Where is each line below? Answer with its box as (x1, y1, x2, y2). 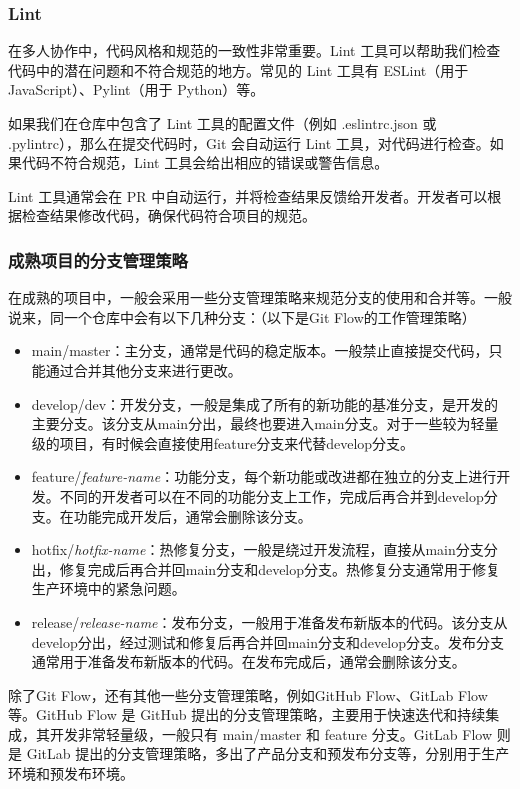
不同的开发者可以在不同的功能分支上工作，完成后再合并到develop (59, 485, 484, 506)
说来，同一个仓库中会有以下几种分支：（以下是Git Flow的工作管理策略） (8, 306, 476, 327)
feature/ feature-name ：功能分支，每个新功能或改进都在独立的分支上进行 (31, 466, 497, 487)
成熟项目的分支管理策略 (8, 247, 188, 272)
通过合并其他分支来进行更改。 (45, 359, 242, 380)
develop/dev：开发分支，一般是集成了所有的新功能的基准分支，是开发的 (31, 393, 499, 414)
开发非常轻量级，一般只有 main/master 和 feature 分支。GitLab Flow (49, 723, 493, 744)
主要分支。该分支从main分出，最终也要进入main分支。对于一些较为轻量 (31, 413, 499, 434)
